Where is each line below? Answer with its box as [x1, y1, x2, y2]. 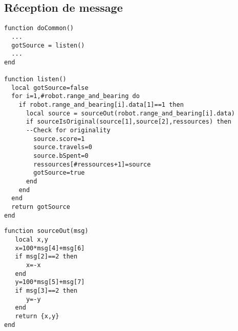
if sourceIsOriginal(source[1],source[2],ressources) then [26, 118, 231, 126]
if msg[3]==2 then [15, 287, 78, 294]
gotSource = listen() [11, 41, 85, 49]
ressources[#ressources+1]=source [33, 160, 151, 168]
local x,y [15, 235, 48, 243]
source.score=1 [33, 135, 85, 143]
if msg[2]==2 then [15, 253, 78, 261]
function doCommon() [4, 25, 74, 32]
